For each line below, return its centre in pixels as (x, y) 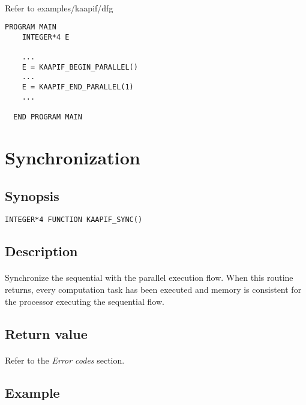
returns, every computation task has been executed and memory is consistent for (153, 289)
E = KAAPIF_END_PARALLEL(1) (78, 87)
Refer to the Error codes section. (65, 360)
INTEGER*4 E (46, 37)
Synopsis (32, 195)
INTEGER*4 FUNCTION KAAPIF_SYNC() (74, 220)
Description (41, 251)
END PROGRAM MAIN (48, 117)
